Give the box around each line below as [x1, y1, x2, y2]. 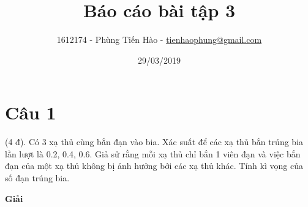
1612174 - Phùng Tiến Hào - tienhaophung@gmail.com [56, 33, 262, 46]
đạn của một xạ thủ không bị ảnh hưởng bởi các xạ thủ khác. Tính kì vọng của [5, 159, 303, 172]
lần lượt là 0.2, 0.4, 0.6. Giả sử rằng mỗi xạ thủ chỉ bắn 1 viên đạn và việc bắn [5, 147, 301, 160]
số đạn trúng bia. [5, 171, 70, 184]
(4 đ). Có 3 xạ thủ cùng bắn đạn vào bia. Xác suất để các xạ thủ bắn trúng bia [5, 135, 304, 148]
